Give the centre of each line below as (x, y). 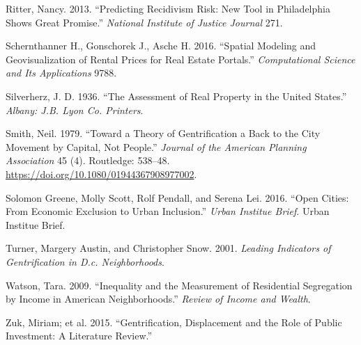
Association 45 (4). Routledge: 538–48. (88, 160)
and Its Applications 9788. (61, 73)
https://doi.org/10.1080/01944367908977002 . (101, 174)
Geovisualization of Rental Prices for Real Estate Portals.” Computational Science (180, 59)
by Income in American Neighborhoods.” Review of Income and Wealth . (158, 299)
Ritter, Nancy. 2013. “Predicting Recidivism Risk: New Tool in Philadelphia (168, 8)
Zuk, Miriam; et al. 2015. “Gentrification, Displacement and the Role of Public (174, 322)
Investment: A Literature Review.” (79, 336)
